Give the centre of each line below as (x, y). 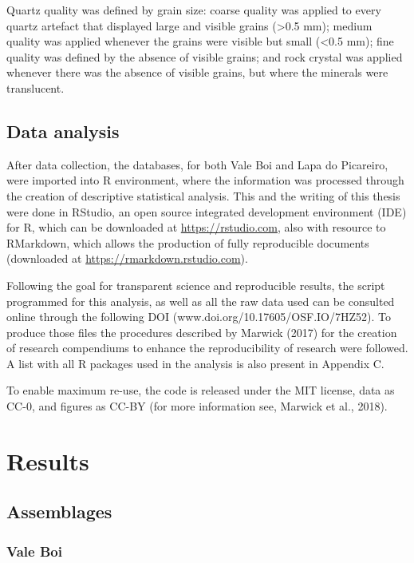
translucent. (35, 87)
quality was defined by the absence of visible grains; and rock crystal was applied (205, 56)
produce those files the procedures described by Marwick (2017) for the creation (202, 332)
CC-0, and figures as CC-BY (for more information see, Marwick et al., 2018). (197, 406)
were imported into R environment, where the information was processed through (205, 180)
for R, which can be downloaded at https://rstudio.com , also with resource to (196, 227)
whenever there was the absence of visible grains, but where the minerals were (197, 72)
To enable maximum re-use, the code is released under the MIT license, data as (201, 390)
